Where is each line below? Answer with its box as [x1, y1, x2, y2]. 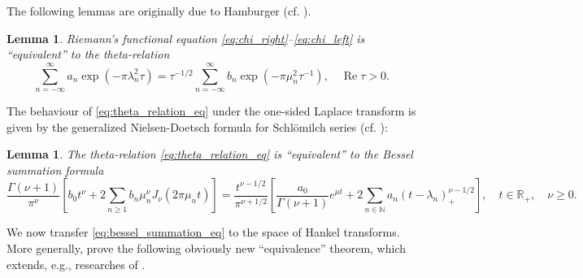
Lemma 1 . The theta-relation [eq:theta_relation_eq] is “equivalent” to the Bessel [7, 146, 413, 163]
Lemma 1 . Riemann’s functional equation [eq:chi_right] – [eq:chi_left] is [7, 29, 365, 46]
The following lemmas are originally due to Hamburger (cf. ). [7, 2, 311, 19]
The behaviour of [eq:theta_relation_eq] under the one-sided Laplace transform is [7, 102, 416, 119]
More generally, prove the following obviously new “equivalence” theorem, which [7, 239, 407, 256]
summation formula [7, 161, 104, 178]
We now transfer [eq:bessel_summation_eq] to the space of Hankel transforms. [7, 224, 400, 241]
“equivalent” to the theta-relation [7, 46, 170, 63]
